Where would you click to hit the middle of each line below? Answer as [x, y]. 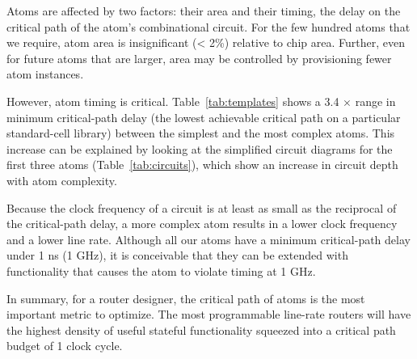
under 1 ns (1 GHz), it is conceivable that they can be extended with [177, 255]
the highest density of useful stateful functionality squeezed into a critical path [201, 329]
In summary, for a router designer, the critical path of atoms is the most [186, 298]
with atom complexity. [62, 180]
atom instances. [45, 74]
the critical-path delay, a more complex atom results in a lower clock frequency [202, 224]
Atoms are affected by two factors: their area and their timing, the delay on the [204, 11]
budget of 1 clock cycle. [65, 346]
